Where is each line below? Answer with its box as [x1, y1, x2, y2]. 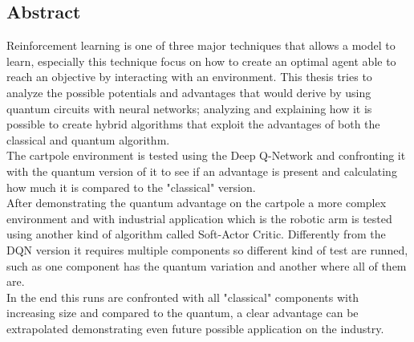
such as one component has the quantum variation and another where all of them [6, 257, 407, 274]
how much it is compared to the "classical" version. [6, 178, 256, 195]
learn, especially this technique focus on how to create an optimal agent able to [6, 52, 396, 69]
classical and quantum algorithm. [6, 131, 170, 148]
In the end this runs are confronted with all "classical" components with [6, 288, 359, 305]
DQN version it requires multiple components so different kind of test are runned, [6, 241, 408, 258]
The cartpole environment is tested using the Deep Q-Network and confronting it [6, 147, 406, 164]
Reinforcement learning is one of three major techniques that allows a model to [6, 37, 396, 54]
